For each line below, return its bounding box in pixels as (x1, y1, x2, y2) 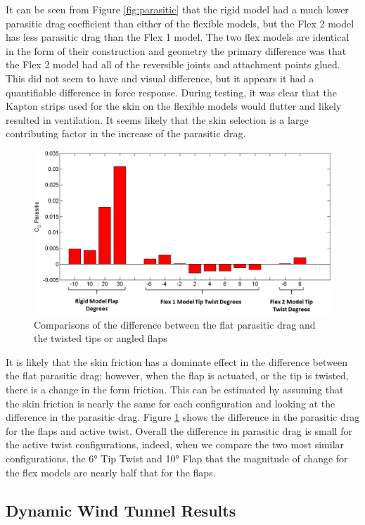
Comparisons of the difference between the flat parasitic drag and (34, 317, 316, 331)
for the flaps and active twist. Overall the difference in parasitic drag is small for (6, 423, 352, 438)
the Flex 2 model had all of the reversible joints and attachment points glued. (6, 57, 340, 72)
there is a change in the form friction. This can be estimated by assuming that (6, 382, 344, 397)
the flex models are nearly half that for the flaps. (6, 464, 216, 479)
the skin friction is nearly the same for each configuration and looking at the (6, 396, 335, 410)
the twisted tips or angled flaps (34, 331, 167, 346)
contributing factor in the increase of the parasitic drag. (6, 126, 246, 141)
